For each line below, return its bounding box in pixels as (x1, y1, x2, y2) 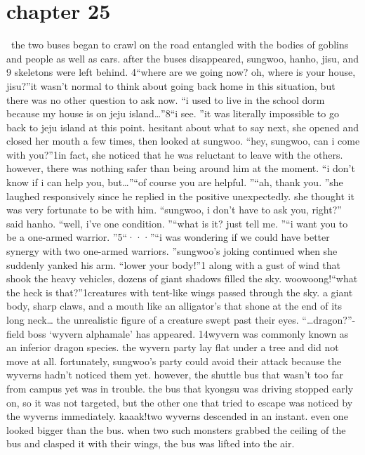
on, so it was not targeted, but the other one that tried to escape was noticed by (6, 395, 353, 409)
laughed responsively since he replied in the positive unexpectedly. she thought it (6, 188, 354, 203)
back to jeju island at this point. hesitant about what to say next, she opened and (6, 119, 359, 134)
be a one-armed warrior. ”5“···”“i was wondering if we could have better (6, 230, 330, 244)
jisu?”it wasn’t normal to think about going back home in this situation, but (6, 78, 336, 93)
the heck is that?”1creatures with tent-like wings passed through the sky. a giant (6, 284, 353, 299)
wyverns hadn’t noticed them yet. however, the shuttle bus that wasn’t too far (6, 367, 343, 382)
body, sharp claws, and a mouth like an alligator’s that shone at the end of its (6, 298, 343, 313)
